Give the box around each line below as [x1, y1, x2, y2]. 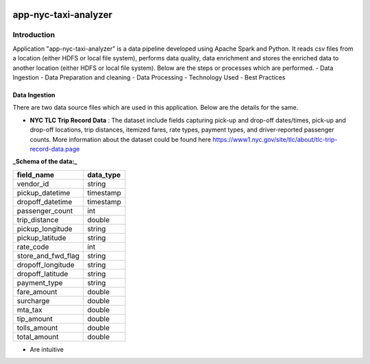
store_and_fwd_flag [16, 251, 80, 260]
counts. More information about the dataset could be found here [29, 135, 212, 143]
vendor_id [16, 179, 49, 189]
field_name [16, 170, 55, 180]
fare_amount [16, 287, 58, 296]
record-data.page [29, 145, 80, 153]
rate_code [16, 242, 49, 252]
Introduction [12, 30, 55, 40]
